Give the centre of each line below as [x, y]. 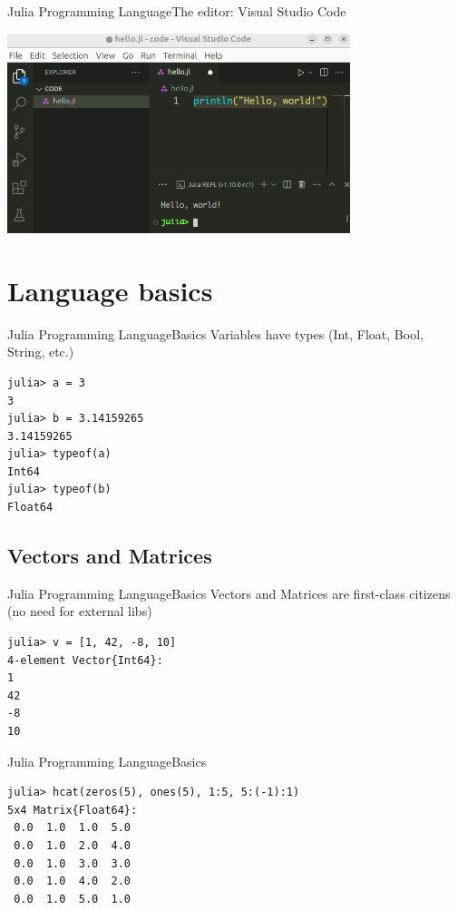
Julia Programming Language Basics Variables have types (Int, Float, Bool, [215, 333]
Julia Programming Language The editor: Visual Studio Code [177, 11]
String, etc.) [41, 352]
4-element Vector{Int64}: [85, 660]
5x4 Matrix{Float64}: [73, 810]
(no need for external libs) [80, 611]
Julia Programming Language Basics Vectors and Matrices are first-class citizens [229, 593]
